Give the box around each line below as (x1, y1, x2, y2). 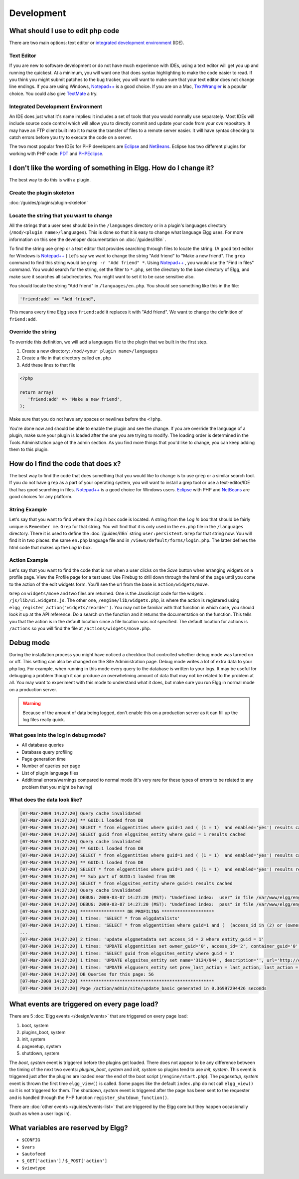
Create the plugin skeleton (9, 189, 75, 196)
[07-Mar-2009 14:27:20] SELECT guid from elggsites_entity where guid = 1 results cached (19, 832, 246, 837)
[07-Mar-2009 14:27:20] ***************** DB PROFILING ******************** (19, 909, 214, 914)
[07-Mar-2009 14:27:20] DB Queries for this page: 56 (19, 972, 154, 977)
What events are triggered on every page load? (9, 1000, 159, 1009)
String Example (9, 506, 47, 513)
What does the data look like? (9, 796, 82, 803)
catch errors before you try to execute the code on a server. (9, 134, 133, 140)
